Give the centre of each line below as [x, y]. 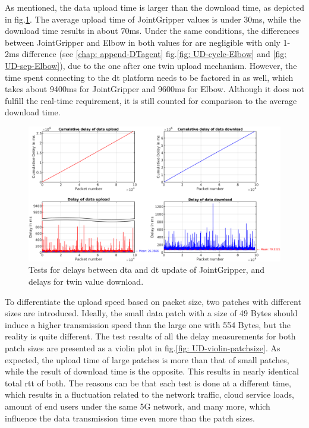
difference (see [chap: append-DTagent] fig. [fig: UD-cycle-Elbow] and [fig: [154, 54]
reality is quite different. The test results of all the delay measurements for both [150, 336]
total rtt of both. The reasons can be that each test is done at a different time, [148, 383]
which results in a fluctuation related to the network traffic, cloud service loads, [149, 394]
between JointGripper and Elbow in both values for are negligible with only [143, 42]
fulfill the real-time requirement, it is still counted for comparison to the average [151, 100]
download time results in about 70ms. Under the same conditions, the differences [152, 31]
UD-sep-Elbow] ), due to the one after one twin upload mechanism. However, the [151, 65]
